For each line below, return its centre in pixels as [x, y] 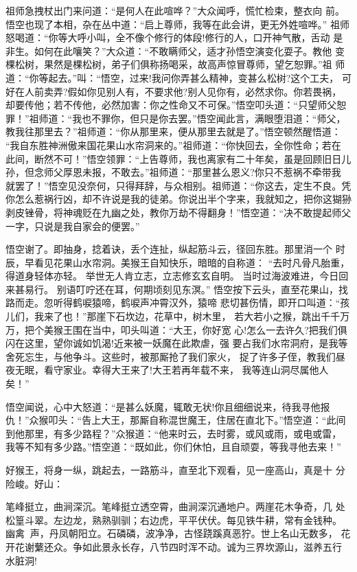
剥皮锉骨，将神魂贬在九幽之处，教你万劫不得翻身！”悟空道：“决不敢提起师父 [178, 212]
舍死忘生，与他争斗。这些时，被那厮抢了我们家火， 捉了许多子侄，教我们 [171, 356]
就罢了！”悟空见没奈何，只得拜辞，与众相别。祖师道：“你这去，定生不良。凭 [178, 185]
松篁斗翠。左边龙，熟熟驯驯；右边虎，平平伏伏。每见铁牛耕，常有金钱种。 [174, 519]
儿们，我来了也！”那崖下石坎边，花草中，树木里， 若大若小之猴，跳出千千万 [178, 316]
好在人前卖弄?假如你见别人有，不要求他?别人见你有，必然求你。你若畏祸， [174, 91]
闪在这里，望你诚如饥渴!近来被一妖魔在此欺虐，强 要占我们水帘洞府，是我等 [177, 343]
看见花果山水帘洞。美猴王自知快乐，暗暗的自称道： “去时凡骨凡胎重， [192, 262]
